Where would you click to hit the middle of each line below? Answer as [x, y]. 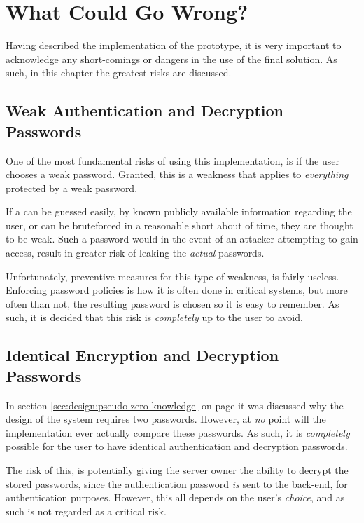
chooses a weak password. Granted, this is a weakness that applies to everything [177, 174]
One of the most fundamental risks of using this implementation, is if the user [173, 160]
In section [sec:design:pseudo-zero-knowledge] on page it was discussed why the [175, 405]
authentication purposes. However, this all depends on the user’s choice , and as [175, 497]
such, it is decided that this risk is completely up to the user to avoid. [154, 317]
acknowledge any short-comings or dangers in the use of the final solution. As [171, 59]
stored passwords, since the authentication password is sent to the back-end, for [177, 483]
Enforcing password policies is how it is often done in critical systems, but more [177, 290]
